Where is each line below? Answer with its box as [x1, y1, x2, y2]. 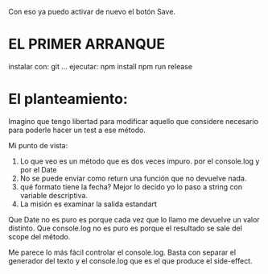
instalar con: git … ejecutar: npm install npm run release [8, 61, 193, 71]
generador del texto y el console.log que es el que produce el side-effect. [8, 255, 253, 265]
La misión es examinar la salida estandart [19, 199, 157, 209]
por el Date [19, 164, 58, 174]
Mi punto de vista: [8, 140, 68, 150]
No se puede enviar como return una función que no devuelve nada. [19, 173, 247, 183]
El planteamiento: [8, 90, 129, 108]
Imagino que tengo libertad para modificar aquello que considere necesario [8, 116, 259, 126]
